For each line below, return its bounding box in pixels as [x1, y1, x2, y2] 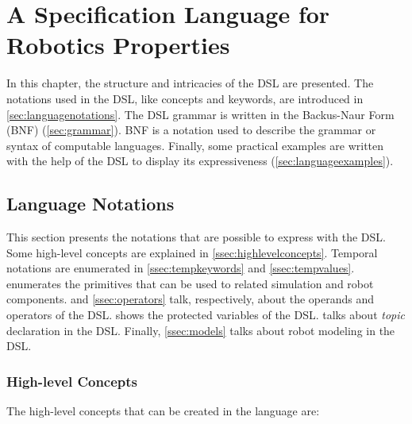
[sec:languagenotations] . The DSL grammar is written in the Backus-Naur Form [6, 106, 395, 122]
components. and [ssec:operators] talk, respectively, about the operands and [6, 291, 375, 307]
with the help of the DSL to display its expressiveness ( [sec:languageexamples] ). [6, 152, 394, 169]
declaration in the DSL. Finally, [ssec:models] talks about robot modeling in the [6, 322, 395, 338]
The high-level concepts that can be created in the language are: [6, 403, 320, 419]
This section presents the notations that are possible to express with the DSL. [6, 229, 386, 245]
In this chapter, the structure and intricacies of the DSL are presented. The [6, 75, 374, 91]
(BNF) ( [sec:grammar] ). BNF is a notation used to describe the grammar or [6, 121, 376, 138]
